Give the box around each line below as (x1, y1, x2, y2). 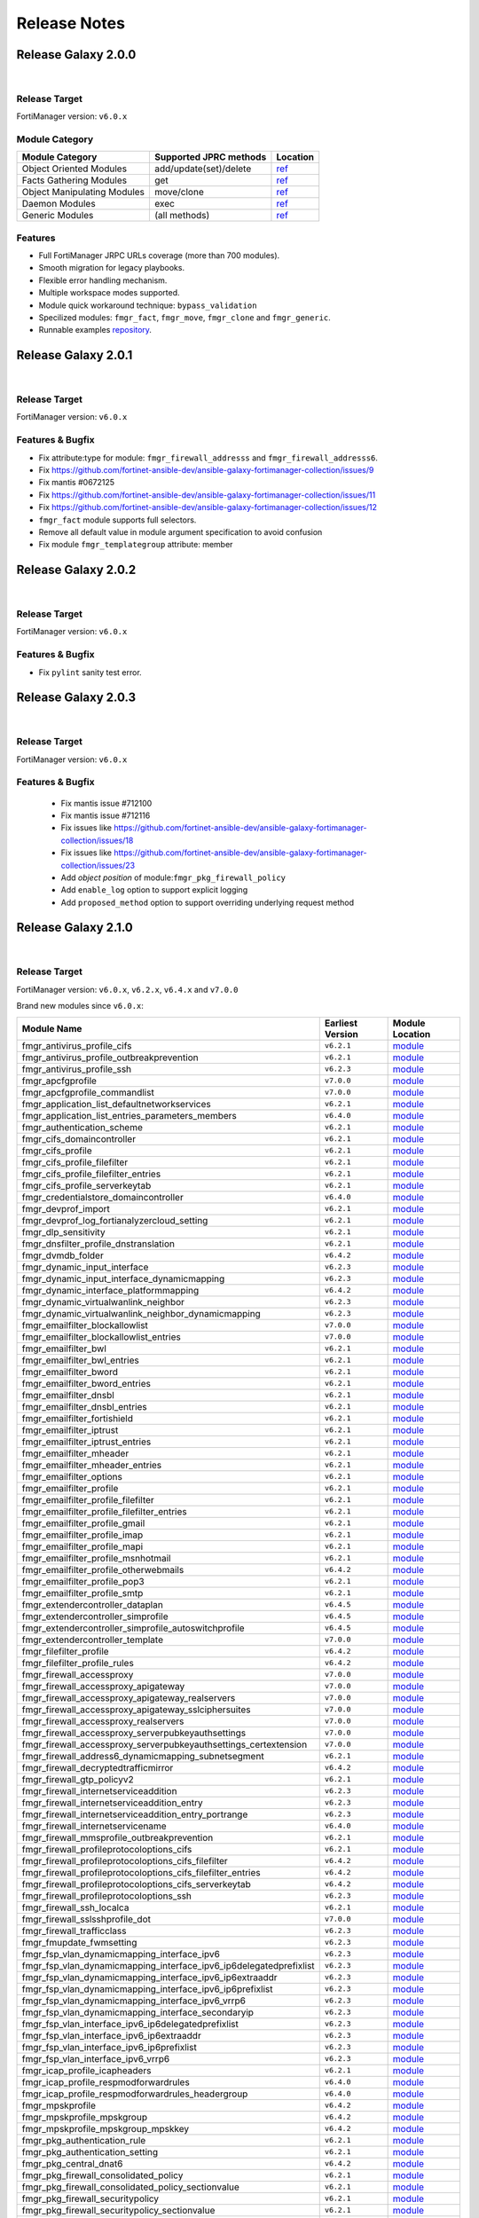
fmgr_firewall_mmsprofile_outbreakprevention (21, 1831, 214, 1844)
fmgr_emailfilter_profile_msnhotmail (21, 1552, 171, 1564)
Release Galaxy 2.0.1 (16, 348, 133, 363)
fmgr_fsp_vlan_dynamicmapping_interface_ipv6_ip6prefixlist (21, 1983, 274, 1995)
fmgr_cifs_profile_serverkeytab (21, 1179, 152, 1192)
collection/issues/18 (60, 835, 134, 846)
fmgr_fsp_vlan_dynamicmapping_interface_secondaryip (21, 2006, 255, 2018)
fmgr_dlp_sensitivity (21, 1225, 106, 1238)
